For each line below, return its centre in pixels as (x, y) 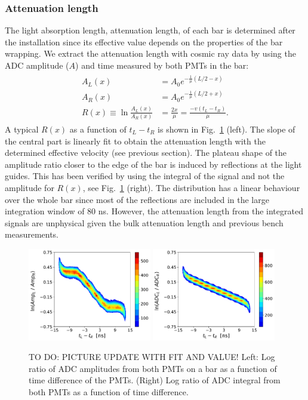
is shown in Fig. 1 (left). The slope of (227, 129)
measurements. (32, 234)
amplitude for (30, 187)
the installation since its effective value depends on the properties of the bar (144, 41)
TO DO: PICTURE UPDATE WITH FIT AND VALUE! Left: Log (152, 357)
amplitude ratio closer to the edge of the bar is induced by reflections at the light (153, 164)
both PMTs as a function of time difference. (109, 392)
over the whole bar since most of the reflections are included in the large (137, 199)
